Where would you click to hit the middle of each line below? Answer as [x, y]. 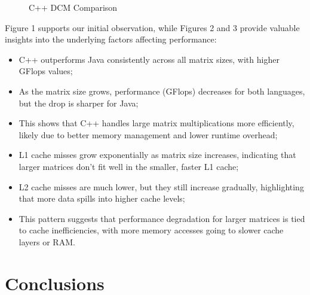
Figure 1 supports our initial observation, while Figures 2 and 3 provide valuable [152, 27]
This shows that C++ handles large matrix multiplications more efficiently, [156, 123]
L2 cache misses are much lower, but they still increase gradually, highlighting [161, 186]
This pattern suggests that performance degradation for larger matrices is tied [162, 218]
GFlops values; [46, 71]
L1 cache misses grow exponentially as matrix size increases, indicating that [157, 155]
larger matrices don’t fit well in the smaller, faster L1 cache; [129, 166]
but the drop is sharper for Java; [79, 103]
